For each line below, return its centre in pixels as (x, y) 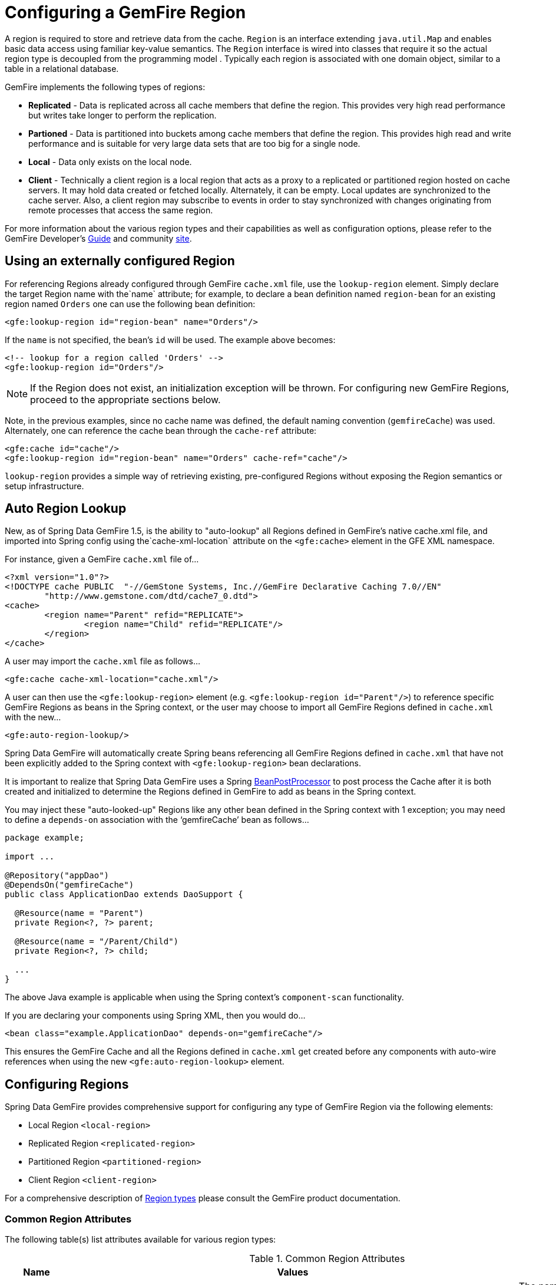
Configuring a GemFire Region (125, 12)
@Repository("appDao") (57, 876)
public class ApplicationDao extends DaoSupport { (124, 894)
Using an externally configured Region (120, 261)
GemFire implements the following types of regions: (105, 87)
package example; (44, 838)
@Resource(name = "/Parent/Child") (97, 942)
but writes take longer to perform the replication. (123, 115)
